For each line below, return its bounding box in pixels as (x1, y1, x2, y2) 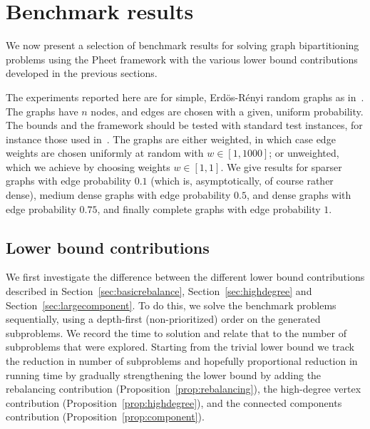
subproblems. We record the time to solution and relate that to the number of (6, 325, 346, 340)
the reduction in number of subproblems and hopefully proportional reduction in (6, 353, 358, 368)
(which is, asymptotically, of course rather (150, 173, 334, 188)
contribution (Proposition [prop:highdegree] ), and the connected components (6, 395, 342, 410)
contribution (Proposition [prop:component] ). (6, 409, 205, 424)
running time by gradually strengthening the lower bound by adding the (6, 367, 322, 382)
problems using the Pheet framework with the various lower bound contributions (6, 51, 358, 66)
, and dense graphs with (246, 187, 351, 202)
